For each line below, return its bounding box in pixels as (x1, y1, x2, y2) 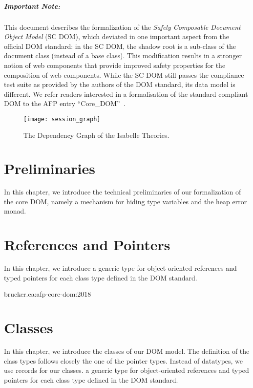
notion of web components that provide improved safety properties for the (4, 60, 226, 70)
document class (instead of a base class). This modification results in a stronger (4, 50, 242, 61)
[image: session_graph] (23, 115, 101, 123)
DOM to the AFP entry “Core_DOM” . (4, 98, 126, 108)
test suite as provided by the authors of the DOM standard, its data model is (4, 79, 235, 89)
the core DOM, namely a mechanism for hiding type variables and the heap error (4, 196, 247, 206)
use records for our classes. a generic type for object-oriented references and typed (4, 365, 249, 375)
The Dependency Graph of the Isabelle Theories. (23, 129, 169, 140)
